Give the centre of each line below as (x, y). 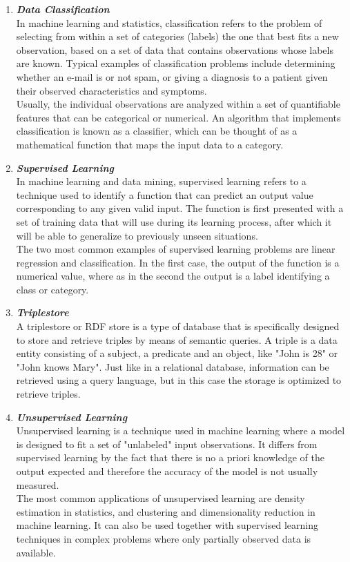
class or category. (52, 289)
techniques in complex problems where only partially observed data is (164, 538)
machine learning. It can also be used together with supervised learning (167, 525)
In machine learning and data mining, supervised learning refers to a (161, 181)
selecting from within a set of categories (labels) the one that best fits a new (177, 36)
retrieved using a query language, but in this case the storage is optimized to (179, 380)
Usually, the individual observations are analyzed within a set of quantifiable (178, 104)
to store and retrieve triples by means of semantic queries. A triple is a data (177, 339)
